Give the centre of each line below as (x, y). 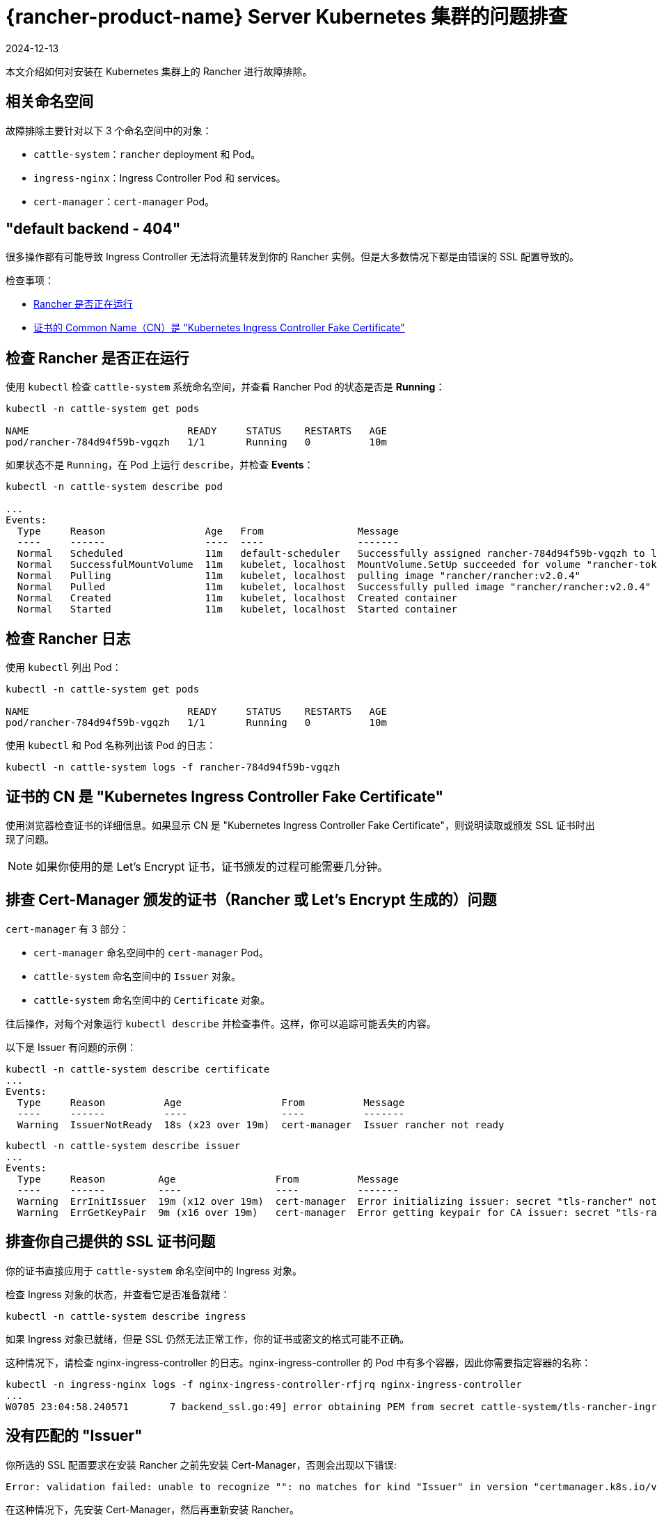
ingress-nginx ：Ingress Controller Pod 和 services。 (160, 177)
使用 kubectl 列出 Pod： (64, 668)
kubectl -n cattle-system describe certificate (138, 1069)
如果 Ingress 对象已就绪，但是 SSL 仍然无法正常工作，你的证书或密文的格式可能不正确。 (208, 1339)
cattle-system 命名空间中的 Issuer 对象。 (137, 976)
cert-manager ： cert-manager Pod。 (124, 201)
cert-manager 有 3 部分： (68, 929)
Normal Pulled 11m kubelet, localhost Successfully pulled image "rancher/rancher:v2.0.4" (334, 587)
